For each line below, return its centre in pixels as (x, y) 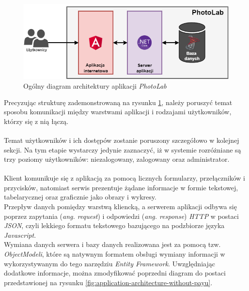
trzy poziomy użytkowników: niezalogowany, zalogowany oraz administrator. (117, 159)
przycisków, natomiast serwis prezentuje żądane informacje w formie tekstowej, (121, 187)
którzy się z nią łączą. (36, 121)
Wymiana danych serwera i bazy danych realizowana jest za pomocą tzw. (112, 244)
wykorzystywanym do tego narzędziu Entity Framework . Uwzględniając (109, 263)
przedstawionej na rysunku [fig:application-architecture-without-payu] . (108, 282)
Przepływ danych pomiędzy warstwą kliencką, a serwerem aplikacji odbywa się (120, 207)
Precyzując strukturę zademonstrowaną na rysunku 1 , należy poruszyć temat (118, 102)
